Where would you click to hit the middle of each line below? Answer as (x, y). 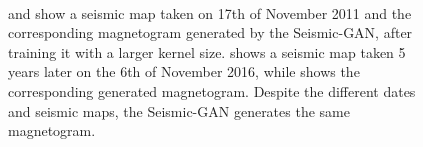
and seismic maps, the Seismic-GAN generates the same (179, 110)
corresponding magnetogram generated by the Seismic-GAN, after (210, 32)
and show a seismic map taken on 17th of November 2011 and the (210, 12)
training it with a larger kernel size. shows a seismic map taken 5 (207, 51)
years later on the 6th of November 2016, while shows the (184, 71)
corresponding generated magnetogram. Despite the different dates (212, 90)
